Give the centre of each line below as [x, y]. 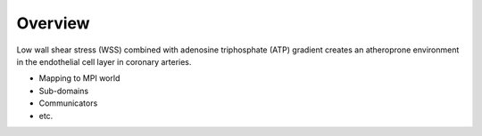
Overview [53, 23]
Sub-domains [64, 91]
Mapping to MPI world [79, 78]
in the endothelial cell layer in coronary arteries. [104, 61]
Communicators [68, 103]
